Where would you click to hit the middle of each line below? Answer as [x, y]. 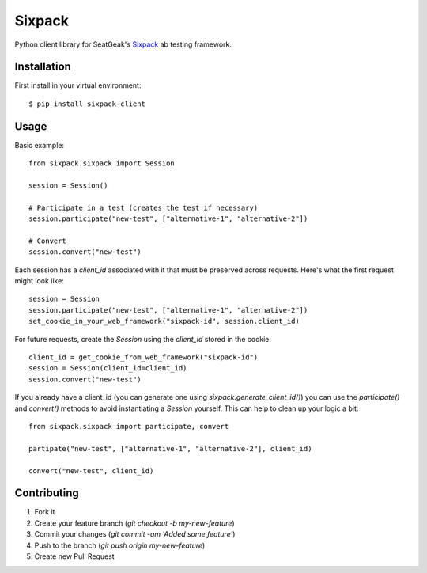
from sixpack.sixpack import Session [102, 163]
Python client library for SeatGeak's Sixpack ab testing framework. [123, 44]
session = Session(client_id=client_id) [108, 368]
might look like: [40, 281]
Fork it [45, 512]
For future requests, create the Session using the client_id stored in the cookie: [143, 339]
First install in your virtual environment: [78, 85]
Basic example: [40, 145]
